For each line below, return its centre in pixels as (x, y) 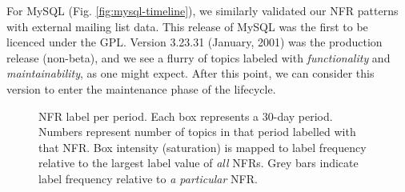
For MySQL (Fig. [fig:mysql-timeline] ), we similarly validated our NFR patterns (202, 10)
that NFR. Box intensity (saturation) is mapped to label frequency (202, 147)
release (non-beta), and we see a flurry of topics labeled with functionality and (198, 57)
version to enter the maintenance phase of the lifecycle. (141, 88)
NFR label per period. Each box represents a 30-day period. (186, 116)
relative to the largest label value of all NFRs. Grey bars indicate (198, 163)
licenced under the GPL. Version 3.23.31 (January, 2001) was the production (194, 42)
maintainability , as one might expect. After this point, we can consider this (190, 73)
